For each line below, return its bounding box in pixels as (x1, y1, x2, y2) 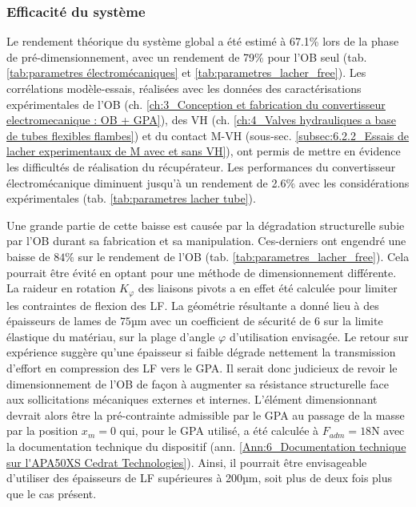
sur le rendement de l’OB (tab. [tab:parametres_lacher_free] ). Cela (78, 247, 410, 264)
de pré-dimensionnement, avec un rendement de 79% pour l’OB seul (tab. (6, 48, 367, 65)
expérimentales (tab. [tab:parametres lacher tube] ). (6, 190, 256, 207)
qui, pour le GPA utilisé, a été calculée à (119, 422, 319, 439)
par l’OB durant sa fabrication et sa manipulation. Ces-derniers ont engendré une (6, 232, 406, 249)
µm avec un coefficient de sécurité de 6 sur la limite (130, 312, 383, 329)
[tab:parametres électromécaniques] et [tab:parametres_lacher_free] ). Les (6, 64, 366, 81)
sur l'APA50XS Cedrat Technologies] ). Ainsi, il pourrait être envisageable (6, 453, 367, 470)
